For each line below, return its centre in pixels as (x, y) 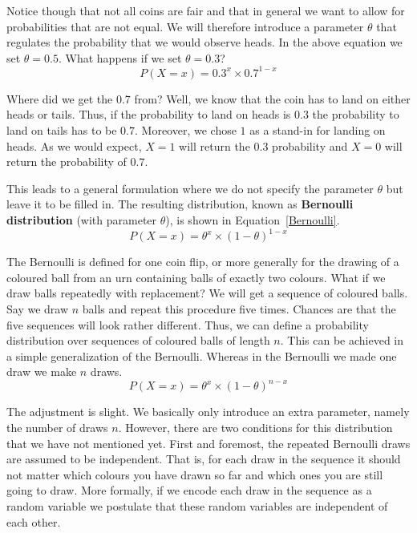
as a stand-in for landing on (318, 130)
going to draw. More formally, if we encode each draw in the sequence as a (189, 490)
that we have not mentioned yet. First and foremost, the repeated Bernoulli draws (208, 443)
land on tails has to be (62, 130)
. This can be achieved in (342, 340)
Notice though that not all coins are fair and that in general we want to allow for (206, 10)
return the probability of (67, 162)
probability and (310, 145)
